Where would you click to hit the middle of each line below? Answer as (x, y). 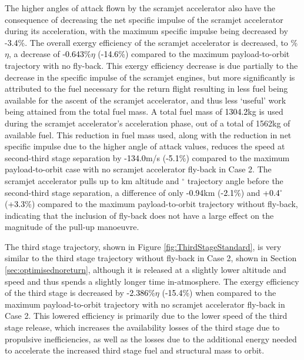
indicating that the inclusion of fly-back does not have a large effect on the (139, 215)
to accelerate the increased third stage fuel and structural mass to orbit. (135, 350)
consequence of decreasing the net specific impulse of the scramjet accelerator (144, 19)
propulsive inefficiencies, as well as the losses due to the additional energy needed (151, 339)
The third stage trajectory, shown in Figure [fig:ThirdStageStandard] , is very (143, 246)
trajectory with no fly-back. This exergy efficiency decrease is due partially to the (151, 65)
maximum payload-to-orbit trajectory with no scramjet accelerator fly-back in (145, 304)
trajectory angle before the (235, 180)
